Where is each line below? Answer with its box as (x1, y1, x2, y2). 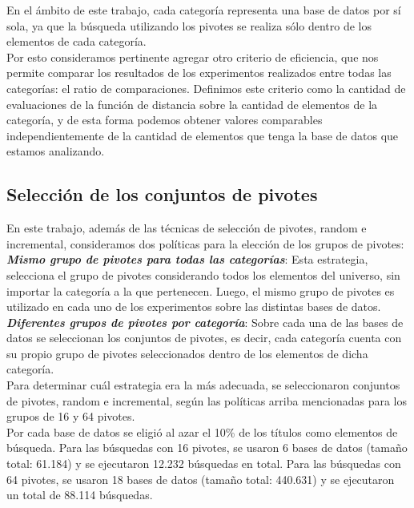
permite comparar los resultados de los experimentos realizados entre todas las (6, 64, 392, 81)
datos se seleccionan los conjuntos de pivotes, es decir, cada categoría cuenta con (6, 329, 402, 346)
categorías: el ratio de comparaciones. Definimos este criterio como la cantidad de (6, 79, 406, 96)
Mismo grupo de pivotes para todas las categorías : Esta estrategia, (6, 251, 368, 268)
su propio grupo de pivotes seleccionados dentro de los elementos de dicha (6, 345, 368, 361)
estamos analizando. (6, 143, 105, 159)
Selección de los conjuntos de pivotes (6, 182, 318, 207)
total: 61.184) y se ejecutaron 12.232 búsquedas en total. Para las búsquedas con (6, 455, 401, 472)
